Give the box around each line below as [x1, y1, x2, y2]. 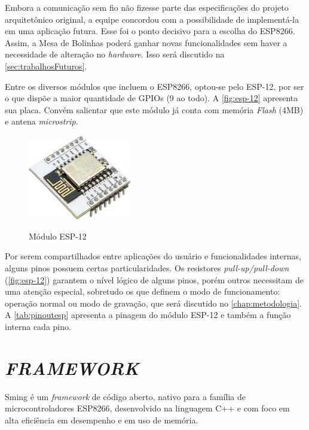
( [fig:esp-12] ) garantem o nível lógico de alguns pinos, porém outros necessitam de [5, 273, 304, 286]
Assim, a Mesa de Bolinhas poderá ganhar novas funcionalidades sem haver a [5, 36, 287, 49]
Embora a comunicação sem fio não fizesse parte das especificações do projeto [5, 1, 289, 13]
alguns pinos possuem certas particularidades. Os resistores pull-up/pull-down [5, 262, 289, 274]
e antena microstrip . [5, 115, 78, 128]
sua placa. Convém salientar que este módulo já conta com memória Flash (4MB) [5, 103, 304, 116]
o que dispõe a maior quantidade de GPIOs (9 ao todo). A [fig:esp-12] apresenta [5, 92, 298, 104]
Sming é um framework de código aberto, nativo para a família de [5, 390, 246, 402]
